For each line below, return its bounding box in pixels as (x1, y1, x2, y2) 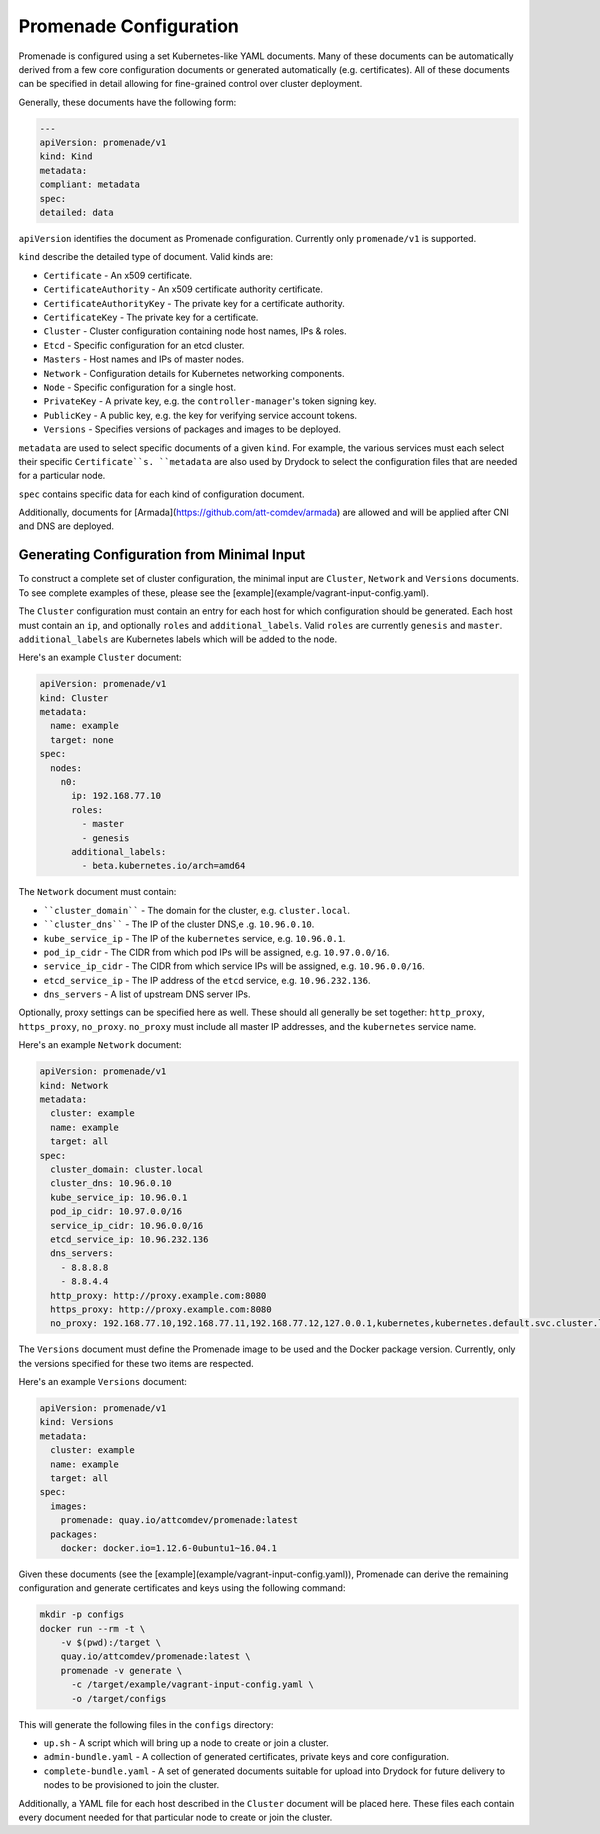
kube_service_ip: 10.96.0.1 (50, 1191, 188, 1203)
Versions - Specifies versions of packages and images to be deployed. (43, 423, 342, 435)
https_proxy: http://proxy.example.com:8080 (50, 1303, 272, 1315)
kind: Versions (39, 1416, 114, 1428)
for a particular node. (18, 470, 106, 482)
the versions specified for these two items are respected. (18, 1357, 254, 1369)
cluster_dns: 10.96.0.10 (50, 1178, 172, 1189)
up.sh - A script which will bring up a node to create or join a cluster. (43, 1737, 329, 1749)
